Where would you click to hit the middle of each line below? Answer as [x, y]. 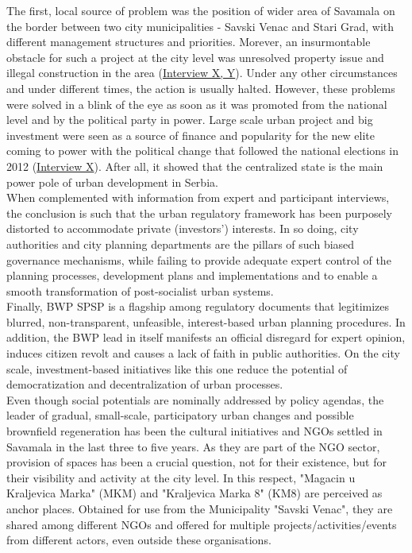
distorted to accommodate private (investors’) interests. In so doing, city [183, 228]
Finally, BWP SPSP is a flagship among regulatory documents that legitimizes [198, 306]
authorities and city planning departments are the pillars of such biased [181, 244]
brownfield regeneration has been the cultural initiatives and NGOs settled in [194, 431]
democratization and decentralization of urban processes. [145, 384]
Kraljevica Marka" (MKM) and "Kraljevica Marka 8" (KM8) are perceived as [194, 493]
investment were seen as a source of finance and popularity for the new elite [191, 135]
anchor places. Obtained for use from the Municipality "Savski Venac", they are [200, 509]
